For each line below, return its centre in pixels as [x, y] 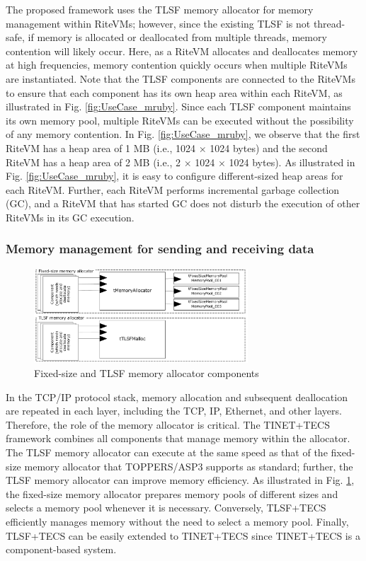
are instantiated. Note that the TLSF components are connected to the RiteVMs [181, 78]
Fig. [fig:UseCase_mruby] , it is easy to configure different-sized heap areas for [175, 176]
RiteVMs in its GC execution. [70, 217]
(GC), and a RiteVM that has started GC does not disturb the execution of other [183, 203]
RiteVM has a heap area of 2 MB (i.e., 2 [93, 162]
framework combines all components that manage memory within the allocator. [178, 438]
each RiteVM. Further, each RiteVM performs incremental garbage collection [173, 189]
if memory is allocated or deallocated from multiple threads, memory [177, 37]
